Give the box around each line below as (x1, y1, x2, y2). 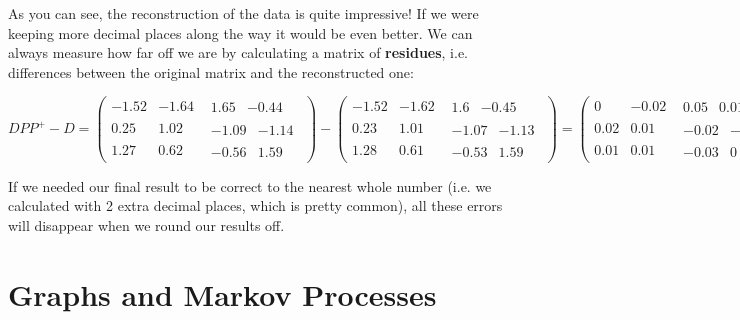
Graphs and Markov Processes (8, 273, 437, 314)
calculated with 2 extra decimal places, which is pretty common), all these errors (8, 195, 503, 216)
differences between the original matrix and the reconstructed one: (8, 61, 414, 82)
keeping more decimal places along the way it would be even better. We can (8, 22, 473, 43)
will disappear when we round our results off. (8, 214, 285, 235)
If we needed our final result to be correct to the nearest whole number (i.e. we (8, 175, 492, 196)
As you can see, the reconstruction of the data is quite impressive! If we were (8, 3, 479, 23)
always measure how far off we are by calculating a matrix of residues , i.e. (8, 42, 469, 63)
